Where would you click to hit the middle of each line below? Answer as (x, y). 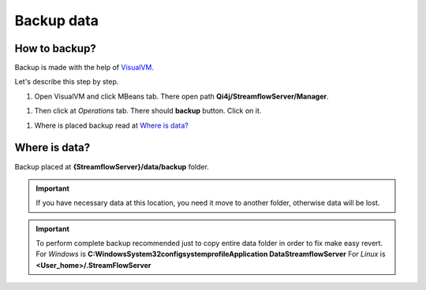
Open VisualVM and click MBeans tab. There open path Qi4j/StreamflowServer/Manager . (181, 96)
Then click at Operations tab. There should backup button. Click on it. (148, 111)
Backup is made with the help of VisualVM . (84, 68)
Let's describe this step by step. (67, 82)
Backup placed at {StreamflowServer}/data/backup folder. (112, 166)
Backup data (56, 20)
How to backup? (55, 48)
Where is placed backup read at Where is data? (111, 125)
